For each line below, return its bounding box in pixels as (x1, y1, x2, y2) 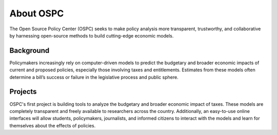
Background (9, 46, 50, 55)
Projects (9, 87, 37, 96)
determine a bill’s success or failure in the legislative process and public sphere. (9, 74, 179, 80)
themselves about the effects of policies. (9, 122, 96, 128)
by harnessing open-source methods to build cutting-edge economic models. (9, 32, 174, 38)
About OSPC (9, 8, 64, 19)
